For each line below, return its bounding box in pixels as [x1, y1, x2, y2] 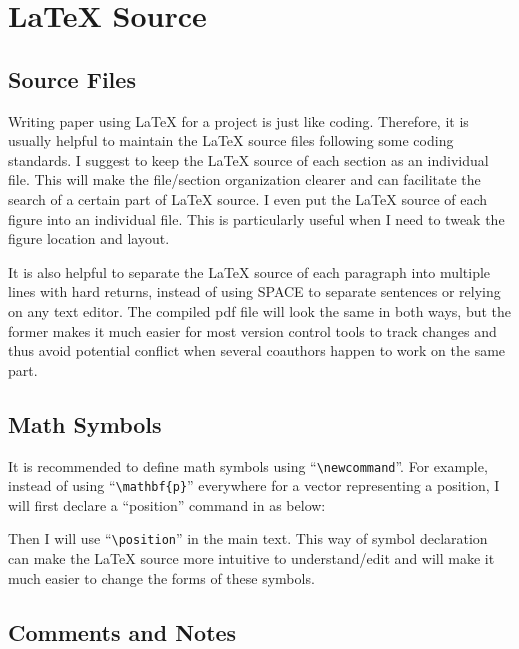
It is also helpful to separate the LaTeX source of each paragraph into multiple [8, 261, 491, 282]
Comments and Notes [8, 616, 237, 647]
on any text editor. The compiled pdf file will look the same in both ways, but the [8, 300, 512, 321]
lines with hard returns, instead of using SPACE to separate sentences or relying [8, 281, 501, 302]
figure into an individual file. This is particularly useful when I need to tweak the [8, 208, 505, 229]
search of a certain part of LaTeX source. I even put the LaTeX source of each [8, 188, 488, 209]
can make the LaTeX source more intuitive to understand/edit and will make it [8, 548, 495, 569]
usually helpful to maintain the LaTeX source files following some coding [8, 130, 454, 151]
